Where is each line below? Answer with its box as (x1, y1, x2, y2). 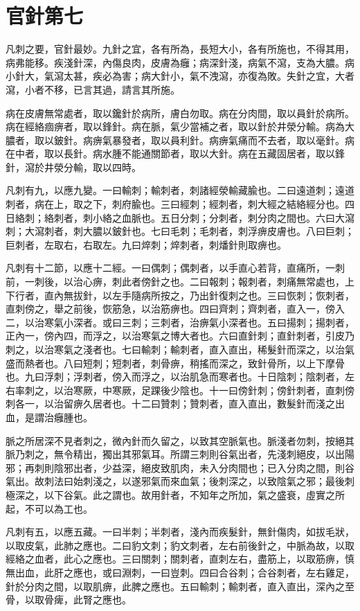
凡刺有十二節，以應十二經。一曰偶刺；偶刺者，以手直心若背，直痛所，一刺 (6, 260, 345, 275)
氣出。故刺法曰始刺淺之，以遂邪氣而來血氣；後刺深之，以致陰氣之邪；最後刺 (6, 474, 354, 488)
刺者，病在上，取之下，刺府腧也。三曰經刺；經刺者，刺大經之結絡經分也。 (6, 197, 345, 211)
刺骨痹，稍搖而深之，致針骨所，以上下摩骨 (150, 355, 345, 370)
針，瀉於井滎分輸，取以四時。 (6, 159, 141, 174)
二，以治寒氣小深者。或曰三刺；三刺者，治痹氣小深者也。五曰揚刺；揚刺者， (6, 315, 354, 329)
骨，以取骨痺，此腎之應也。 (6, 592, 132, 607)
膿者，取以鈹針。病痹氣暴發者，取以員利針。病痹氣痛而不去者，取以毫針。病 (6, 132, 354, 147)
